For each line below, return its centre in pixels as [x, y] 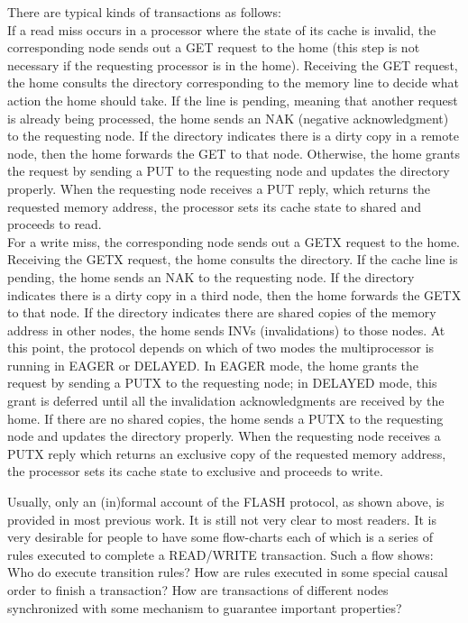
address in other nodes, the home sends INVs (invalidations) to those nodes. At [226, 330]
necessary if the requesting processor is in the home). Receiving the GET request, [233, 64]
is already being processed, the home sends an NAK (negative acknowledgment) [228, 118]
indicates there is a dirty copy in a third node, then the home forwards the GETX [234, 294]
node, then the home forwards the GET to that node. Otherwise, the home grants [234, 153]
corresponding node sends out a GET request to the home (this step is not [214, 47]
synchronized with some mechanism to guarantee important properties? [205, 607]
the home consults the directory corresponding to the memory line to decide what [233, 82]
